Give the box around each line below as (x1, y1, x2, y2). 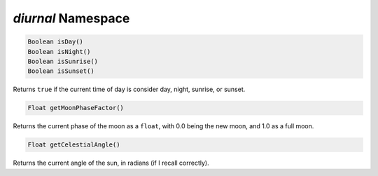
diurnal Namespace (13, 11, 130, 26)
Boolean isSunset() (27, 67, 94, 75)
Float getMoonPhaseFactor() (27, 104, 124, 112)
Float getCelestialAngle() (27, 141, 120, 149)
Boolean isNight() (27, 48, 91, 55)
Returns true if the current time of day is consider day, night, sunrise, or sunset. (13, 85, 246, 94)
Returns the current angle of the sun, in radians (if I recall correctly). (13, 158, 209, 168)
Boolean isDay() (27, 38, 84, 46)
